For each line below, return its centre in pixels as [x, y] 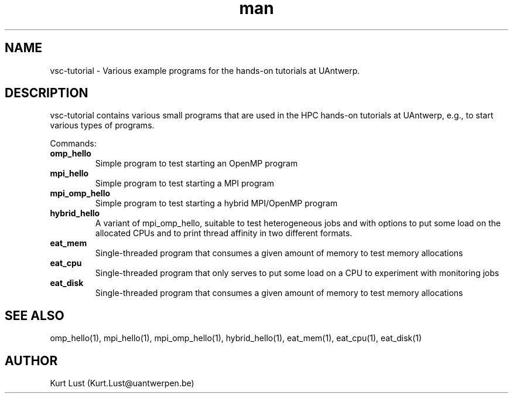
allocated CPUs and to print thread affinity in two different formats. [224, 233]
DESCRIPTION [47, 93]
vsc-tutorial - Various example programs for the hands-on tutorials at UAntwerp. [205, 70]
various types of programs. [102, 125]
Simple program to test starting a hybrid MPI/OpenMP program [216, 203]
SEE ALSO [35, 315]
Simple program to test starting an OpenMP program [196, 164]
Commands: [73, 144]
